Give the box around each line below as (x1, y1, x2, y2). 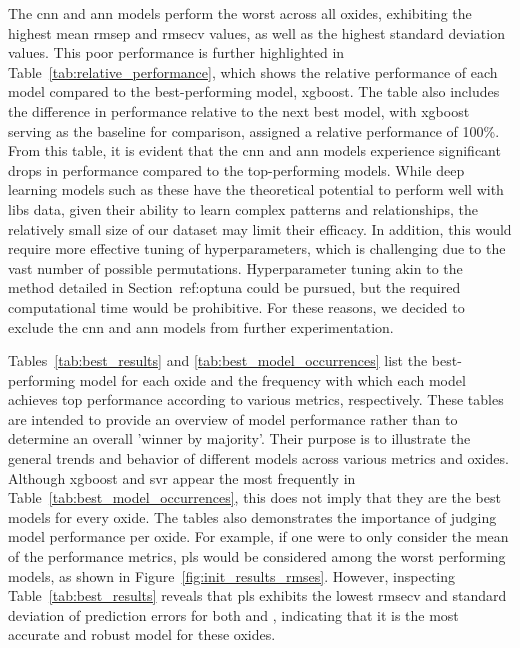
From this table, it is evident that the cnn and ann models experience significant (8, 140, 501, 161)
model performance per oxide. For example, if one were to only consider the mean (8, 526, 509, 547)
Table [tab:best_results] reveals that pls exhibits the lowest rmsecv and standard (8, 585, 507, 606)
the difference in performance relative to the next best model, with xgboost (8, 100, 470, 121)
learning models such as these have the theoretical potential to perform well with (8, 179, 504, 200)
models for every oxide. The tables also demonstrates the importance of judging (8, 506, 497, 527)
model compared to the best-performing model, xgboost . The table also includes (8, 81, 500, 102)
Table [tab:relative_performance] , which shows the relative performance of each (8, 61, 498, 82)
